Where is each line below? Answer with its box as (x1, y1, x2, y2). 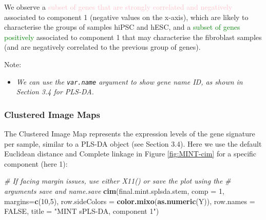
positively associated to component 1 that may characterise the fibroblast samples (4, 31, 262, 42)
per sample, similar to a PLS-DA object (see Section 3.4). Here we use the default (4, 138, 262, 149)
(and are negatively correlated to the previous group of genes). (4, 42, 201, 52)
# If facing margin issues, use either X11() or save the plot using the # (4, 175, 231, 186)
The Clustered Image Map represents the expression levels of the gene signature (4, 128, 255, 139)
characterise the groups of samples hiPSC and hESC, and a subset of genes (4, 22, 240, 32)
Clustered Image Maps (4, 108, 100, 121)
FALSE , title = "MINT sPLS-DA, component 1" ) (4, 206, 159, 216)
